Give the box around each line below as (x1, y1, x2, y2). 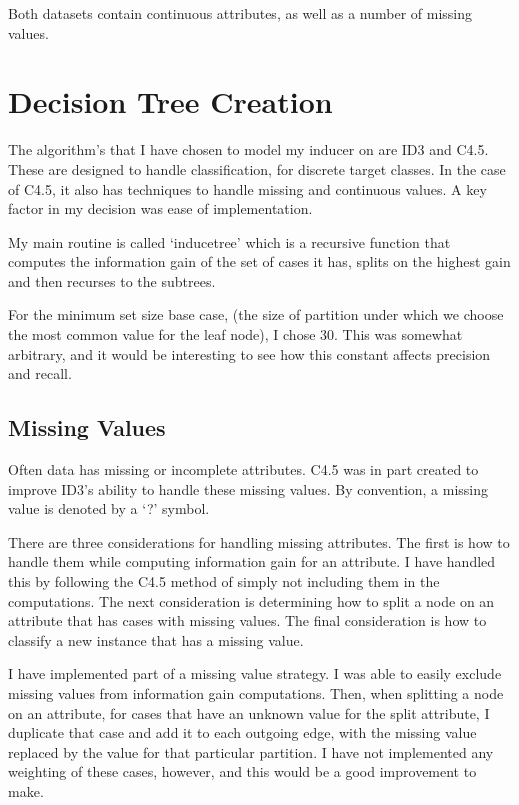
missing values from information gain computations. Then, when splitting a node (8, 682, 504, 703)
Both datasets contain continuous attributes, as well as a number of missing (8, 3, 473, 23)
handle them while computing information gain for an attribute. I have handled (8, 551, 496, 572)
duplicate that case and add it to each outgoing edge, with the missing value (8, 722, 477, 743)
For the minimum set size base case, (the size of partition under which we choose (8, 304, 504, 325)
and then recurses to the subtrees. (8, 270, 216, 291)
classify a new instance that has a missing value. (8, 629, 304, 650)
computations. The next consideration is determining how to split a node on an (8, 590, 495, 611)
